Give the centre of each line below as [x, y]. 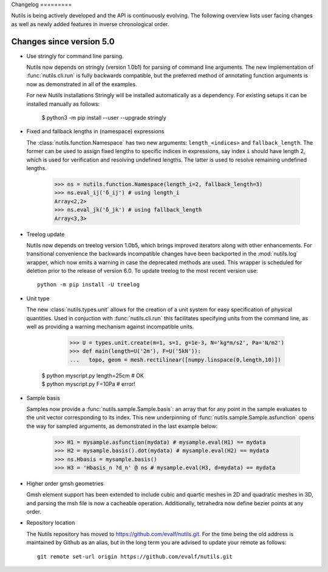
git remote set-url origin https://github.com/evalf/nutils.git [135, 556]
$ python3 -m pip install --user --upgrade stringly [104, 118]
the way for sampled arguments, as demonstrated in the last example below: [122, 426]
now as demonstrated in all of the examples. [82, 84]
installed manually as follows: [63, 104]
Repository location [51, 523]
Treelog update [46, 234]
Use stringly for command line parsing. [75, 56]
